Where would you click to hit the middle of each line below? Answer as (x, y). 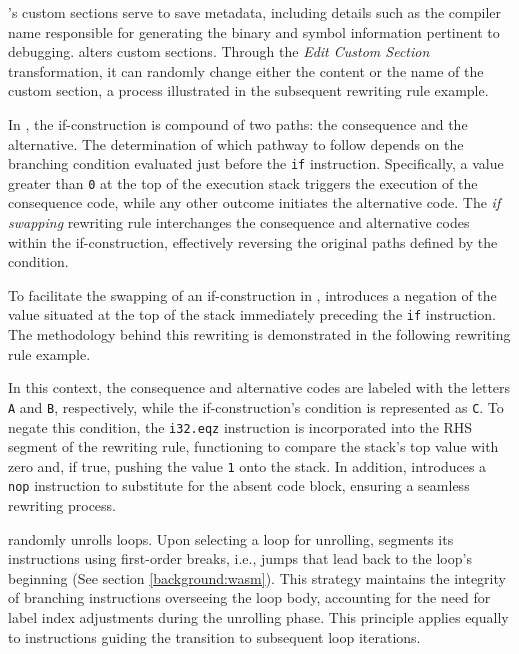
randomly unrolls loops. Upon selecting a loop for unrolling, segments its (231, 538)
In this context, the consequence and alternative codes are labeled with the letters (259, 387)
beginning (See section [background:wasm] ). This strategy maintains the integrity (257, 577)
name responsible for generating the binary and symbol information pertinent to (254, 31)
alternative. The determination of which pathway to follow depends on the (236, 143)
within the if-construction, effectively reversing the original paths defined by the (253, 241)
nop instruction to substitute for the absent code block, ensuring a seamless (239, 485)
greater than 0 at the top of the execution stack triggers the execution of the (243, 182)
